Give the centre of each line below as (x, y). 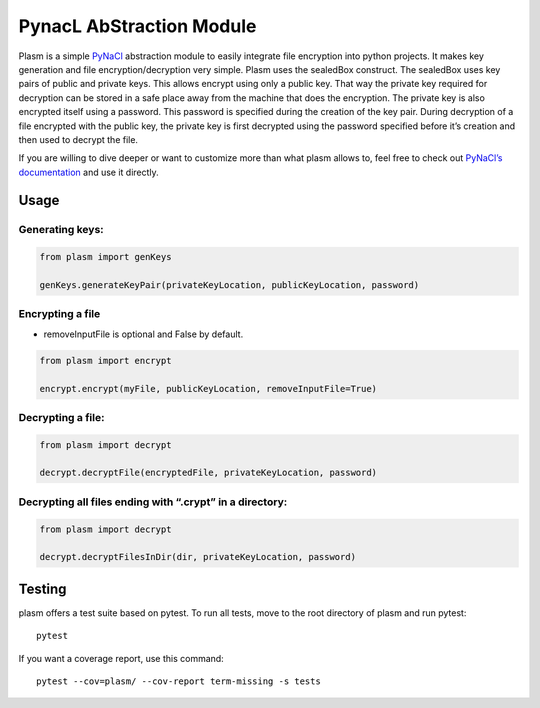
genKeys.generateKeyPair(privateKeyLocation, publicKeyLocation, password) (229, 285)
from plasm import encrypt (105, 360)
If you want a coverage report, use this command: (121, 658)
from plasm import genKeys (105, 257)
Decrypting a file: (61, 417)
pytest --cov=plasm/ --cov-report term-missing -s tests (179, 681)
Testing (42, 588)
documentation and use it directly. (88, 172)
